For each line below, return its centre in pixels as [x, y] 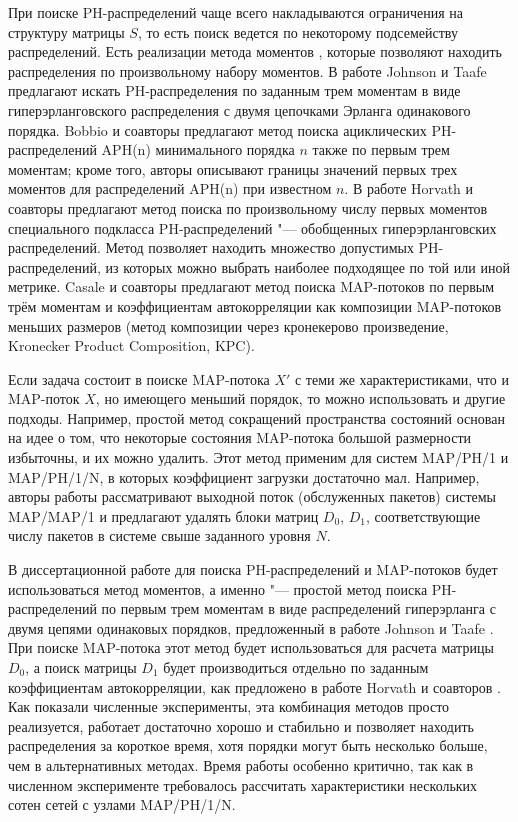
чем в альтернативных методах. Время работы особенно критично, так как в [241, 764]
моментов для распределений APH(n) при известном [170, 188]
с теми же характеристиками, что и [401, 378]
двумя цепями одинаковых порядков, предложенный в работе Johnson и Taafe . [251, 627]
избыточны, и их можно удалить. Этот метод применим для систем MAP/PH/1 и [258, 457]
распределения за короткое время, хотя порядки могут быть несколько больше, [248, 745]
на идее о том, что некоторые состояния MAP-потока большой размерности [240, 437]
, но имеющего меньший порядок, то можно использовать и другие [300, 398]
